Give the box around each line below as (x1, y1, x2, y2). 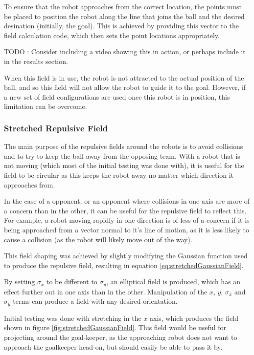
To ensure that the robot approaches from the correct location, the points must (4, 1, 242, 11)
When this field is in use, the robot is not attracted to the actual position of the (4, 72, 244, 83)
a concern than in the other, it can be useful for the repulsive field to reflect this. (4, 205, 247, 215)
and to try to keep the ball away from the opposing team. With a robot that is (4, 150, 240, 161)
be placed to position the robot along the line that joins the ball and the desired (4, 11, 245, 21)
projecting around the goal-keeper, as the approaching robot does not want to (4, 332, 237, 342)
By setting (4, 276, 35, 287)
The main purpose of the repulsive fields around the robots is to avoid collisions (4, 141, 243, 151)
